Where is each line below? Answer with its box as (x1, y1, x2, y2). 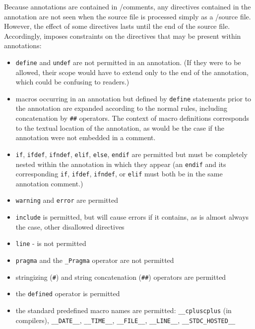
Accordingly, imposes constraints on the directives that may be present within (4, 30, 241, 41)
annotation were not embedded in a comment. (15, 132, 156, 143)
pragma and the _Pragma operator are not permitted (15, 255, 174, 265)
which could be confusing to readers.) (15, 77, 129, 87)
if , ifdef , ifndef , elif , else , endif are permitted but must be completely (15, 149, 248, 159)
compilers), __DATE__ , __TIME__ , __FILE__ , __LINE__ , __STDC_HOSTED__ (15, 315, 236, 325)
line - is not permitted (15, 238, 86, 248)
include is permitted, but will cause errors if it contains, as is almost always (15, 212, 249, 222)
